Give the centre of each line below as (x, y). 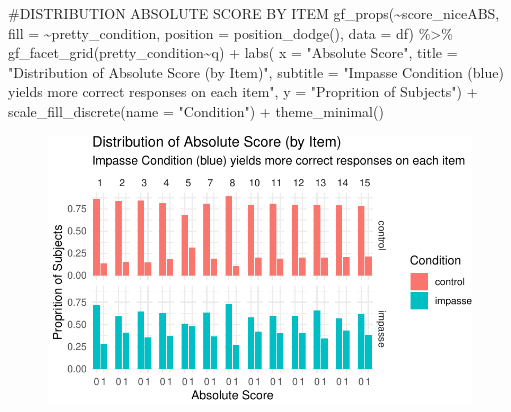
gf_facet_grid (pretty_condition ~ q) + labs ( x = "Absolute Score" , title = (233, 52)
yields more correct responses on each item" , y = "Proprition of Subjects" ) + (243, 91)
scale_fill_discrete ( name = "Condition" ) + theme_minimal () (196, 110)
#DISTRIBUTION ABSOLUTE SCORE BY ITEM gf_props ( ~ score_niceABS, (254, 13)
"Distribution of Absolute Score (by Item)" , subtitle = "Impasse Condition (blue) (256, 71)
